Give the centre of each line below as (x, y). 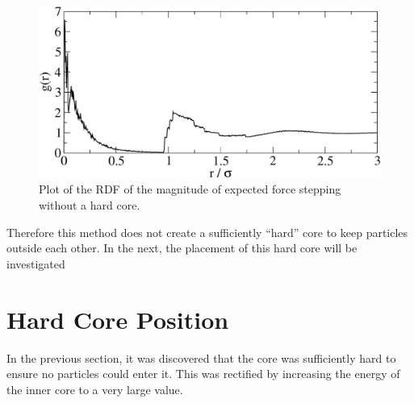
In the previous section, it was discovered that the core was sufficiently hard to (201, 357)
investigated (36, 263)
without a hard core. (90, 205)
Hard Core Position (118, 319)
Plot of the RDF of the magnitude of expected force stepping (190, 189)
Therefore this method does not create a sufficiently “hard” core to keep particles (207, 232)
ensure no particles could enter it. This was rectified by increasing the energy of (203, 374)
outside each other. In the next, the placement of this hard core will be (182, 248)
